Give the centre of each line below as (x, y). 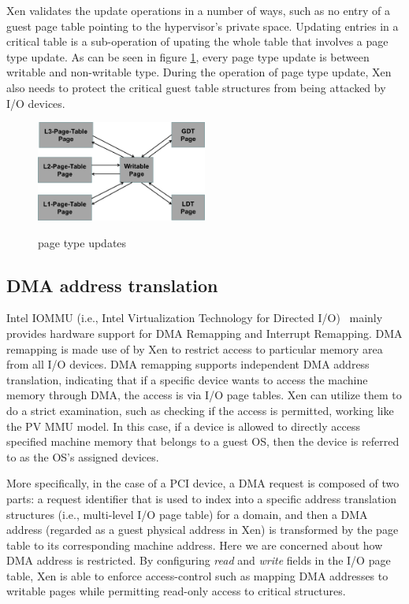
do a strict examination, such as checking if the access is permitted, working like (200, 410)
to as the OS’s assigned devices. (83, 456)
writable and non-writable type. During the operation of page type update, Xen (199, 72)
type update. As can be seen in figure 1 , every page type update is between (188, 56)
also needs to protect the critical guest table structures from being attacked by (196, 87)
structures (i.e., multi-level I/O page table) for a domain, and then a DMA (187, 514)
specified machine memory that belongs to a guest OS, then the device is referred (203, 441)
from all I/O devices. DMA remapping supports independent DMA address (188, 364)
